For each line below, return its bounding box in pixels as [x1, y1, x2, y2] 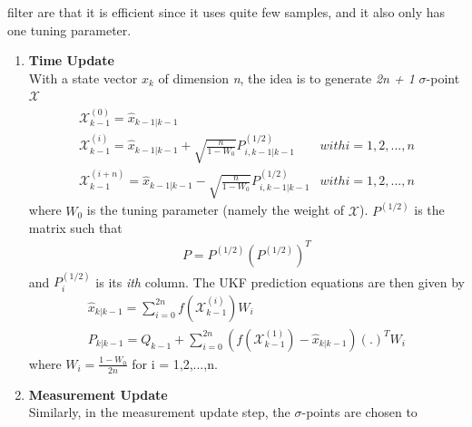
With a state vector [28, 68, 138, 87]
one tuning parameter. [7, 20, 132, 39]
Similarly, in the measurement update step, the [28, 403, 290, 422]
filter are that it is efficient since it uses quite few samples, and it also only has [7, 3, 446, 21]
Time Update [28, 51, 114, 70]
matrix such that [28, 218, 123, 238]
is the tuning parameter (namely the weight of [86, 200, 345, 219]
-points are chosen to [301, 403, 418, 422]
